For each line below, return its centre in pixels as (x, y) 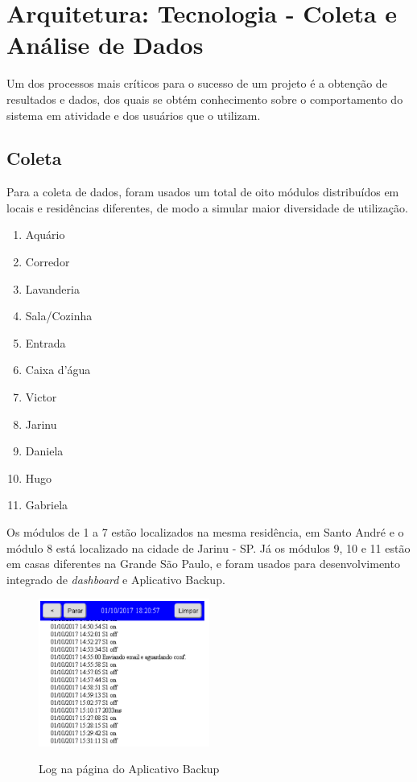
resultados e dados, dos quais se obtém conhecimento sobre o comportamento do (205, 99)
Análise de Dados (105, 45)
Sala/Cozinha (59, 316)
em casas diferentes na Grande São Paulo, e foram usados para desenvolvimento (203, 564)
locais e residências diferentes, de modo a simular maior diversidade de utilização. (207, 207)
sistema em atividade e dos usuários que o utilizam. (134, 115)
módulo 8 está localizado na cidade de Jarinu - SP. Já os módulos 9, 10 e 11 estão (208, 547)
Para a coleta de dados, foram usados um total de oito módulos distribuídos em (203, 192)
